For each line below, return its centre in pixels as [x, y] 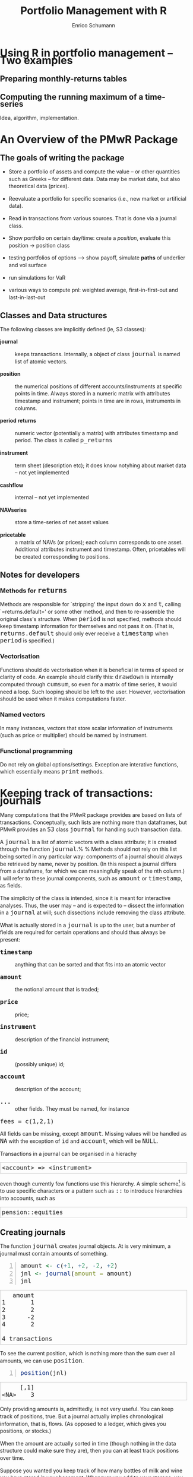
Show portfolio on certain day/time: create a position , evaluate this [90, 238]
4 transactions [27, 1339]
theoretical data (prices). [39, 186]
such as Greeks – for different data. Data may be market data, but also [94, 179]
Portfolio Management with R [94, 11]
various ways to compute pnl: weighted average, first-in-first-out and [93, 290]
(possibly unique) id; [40, 1064]
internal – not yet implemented [52, 497]
